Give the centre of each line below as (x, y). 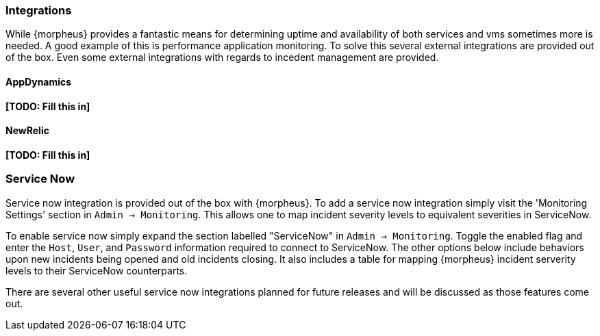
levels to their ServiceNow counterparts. (97, 270)
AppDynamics (39, 81)
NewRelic (27, 131)
